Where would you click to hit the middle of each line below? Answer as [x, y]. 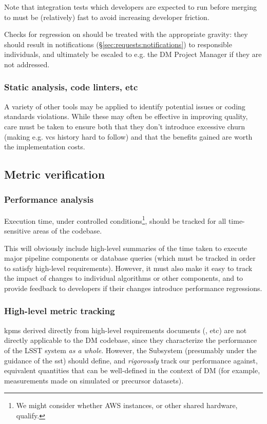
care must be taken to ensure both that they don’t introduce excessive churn [125, 126]
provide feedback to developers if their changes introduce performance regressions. [133, 288]
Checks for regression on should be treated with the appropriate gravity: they [126, 34]
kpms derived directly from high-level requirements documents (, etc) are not [126, 330]
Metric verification [55, 174]
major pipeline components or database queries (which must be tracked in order [130, 258]
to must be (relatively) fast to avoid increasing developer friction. [107, 17]
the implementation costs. [45, 147]
